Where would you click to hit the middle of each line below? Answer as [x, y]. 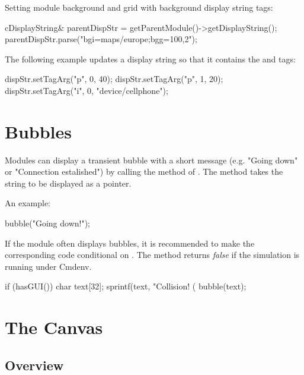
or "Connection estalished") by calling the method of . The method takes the [144, 171]
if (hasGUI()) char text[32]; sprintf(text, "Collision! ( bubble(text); [126, 286]
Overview [34, 365]
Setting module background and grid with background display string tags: [139, 7]
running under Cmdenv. [48, 266]
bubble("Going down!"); [48, 223]
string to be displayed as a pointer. [68, 183]
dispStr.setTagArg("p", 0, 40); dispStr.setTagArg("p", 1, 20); [114, 79]
